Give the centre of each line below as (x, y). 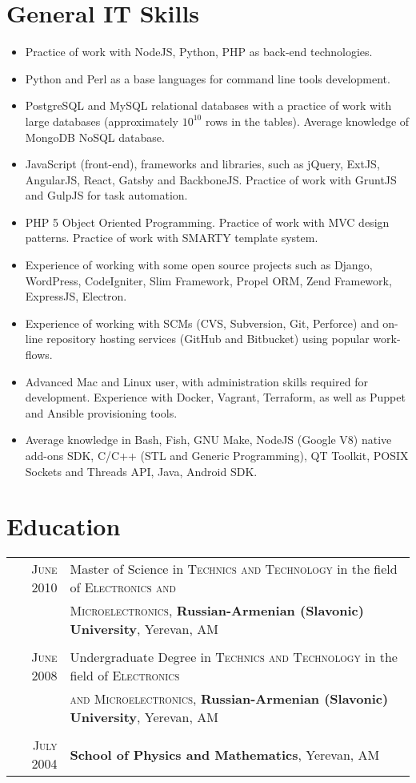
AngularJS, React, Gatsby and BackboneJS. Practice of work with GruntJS (211, 179)
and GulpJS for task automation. (106, 195)
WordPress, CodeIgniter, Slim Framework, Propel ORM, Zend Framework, (208, 280)
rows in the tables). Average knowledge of (307, 121)
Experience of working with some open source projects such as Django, (199, 265)
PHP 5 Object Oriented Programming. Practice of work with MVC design (207, 222)
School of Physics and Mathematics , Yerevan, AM (225, 754)
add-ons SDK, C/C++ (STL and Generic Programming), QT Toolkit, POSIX (217, 455)
